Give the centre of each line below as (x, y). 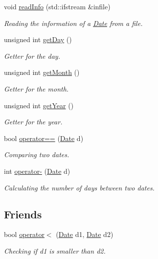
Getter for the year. (33, 122)
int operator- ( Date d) (37, 171)
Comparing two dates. (37, 154)
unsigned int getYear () (39, 105)
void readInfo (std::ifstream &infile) (57, 6)
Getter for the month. (36, 88)
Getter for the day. (32, 56)
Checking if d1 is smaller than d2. (55, 250)
